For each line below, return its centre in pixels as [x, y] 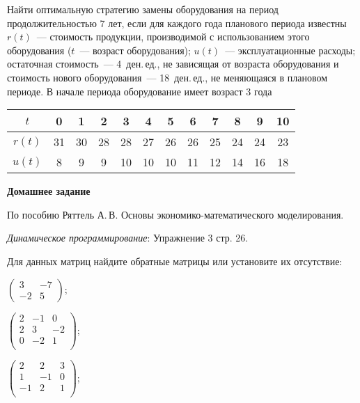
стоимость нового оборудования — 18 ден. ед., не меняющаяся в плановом [167, 77]
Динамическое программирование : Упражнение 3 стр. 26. [128, 238]
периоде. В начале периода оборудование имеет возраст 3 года [140, 91]
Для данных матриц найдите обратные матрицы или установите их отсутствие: [175, 261]
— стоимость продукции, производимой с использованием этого [173, 37]
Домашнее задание [49, 191]
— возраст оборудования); [135, 50]
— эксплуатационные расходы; [290, 50]
